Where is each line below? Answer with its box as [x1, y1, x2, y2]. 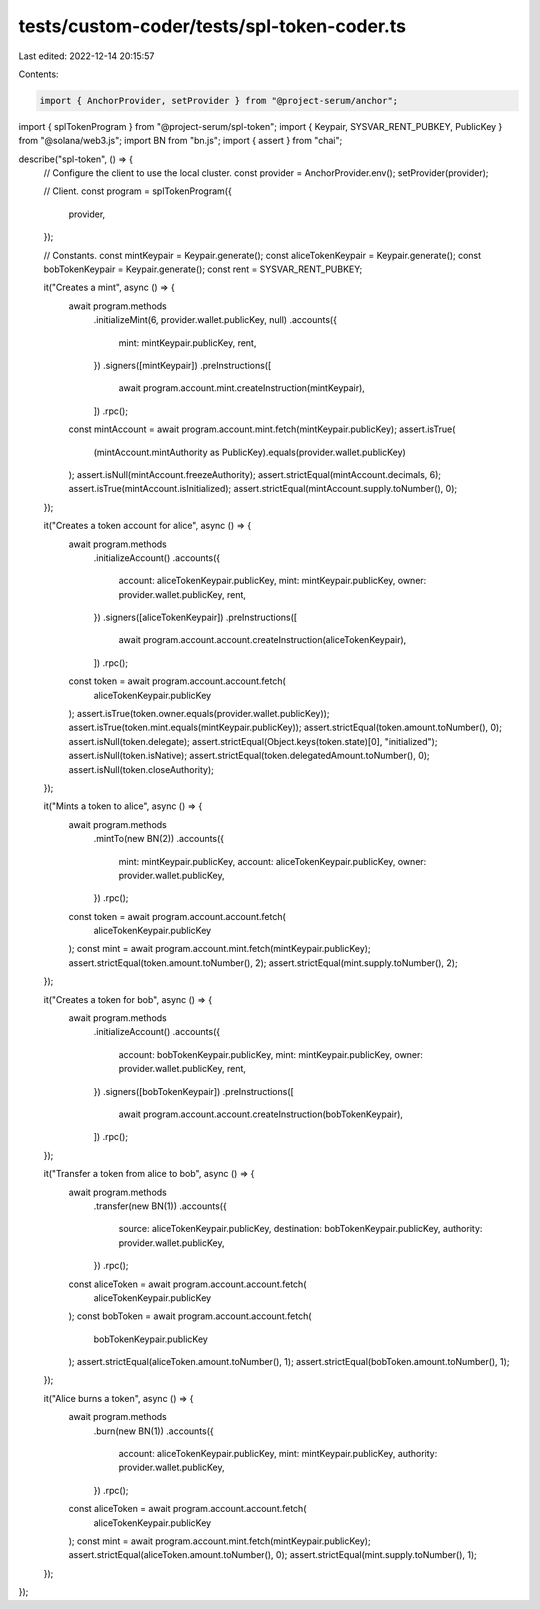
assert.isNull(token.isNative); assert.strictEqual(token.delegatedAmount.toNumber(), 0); [68, 750, 430, 762]
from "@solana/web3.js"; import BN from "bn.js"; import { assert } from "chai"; [18, 135, 343, 147]
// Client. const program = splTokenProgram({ [43, 185, 232, 197]
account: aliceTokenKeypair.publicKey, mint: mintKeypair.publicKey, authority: [118, 1448, 438, 1460]
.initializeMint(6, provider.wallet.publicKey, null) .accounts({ [93, 314, 337, 326]
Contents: [18, 68, 59, 80]
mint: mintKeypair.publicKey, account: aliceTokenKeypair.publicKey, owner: [118, 855, 427, 867]
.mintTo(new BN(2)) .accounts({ [93, 833, 225, 845]
